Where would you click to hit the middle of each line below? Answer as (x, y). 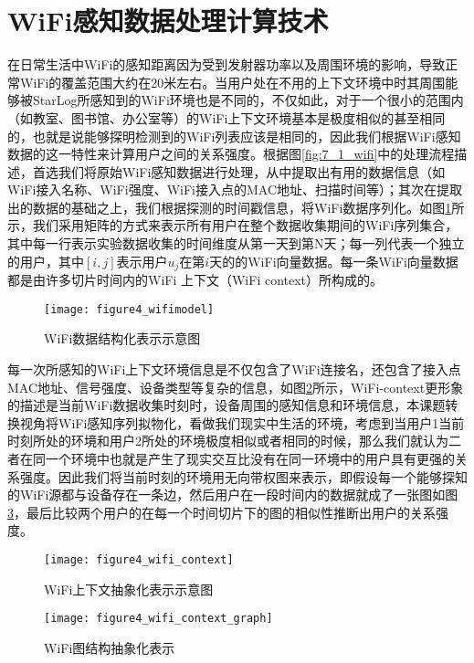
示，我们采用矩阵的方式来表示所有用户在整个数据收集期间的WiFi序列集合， (233, 225)
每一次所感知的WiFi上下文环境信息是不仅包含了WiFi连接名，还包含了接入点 (234, 368)
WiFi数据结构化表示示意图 (122, 338)
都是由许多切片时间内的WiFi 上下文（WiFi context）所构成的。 (195, 280)
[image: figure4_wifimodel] (129, 309)
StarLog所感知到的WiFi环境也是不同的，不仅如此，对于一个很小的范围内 (248, 100)
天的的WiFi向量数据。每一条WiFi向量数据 (334, 261)
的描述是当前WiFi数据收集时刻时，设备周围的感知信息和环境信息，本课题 (226, 405)
